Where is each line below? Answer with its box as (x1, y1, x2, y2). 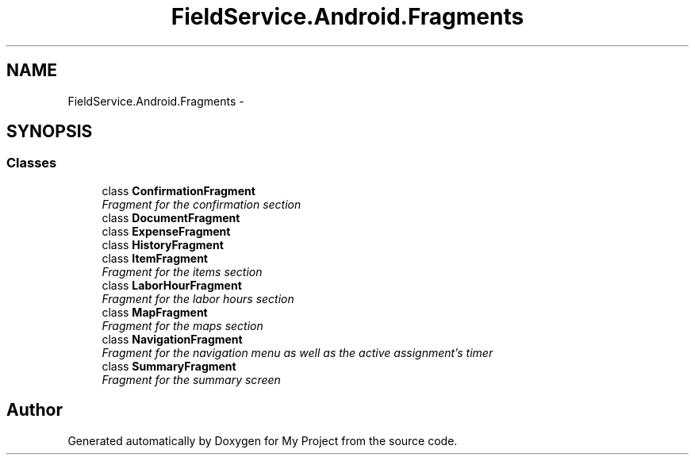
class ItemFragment (102, 251, 208, 265)
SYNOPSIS (6, 121, 93, 142)
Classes (6, 155, 57, 171)
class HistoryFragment (102, 237, 224, 252)
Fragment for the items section (102, 264, 263, 279)
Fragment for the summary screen (102, 372, 281, 386)
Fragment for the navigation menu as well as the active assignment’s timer (102, 345, 493, 359)
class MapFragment (102, 305, 208, 319)
